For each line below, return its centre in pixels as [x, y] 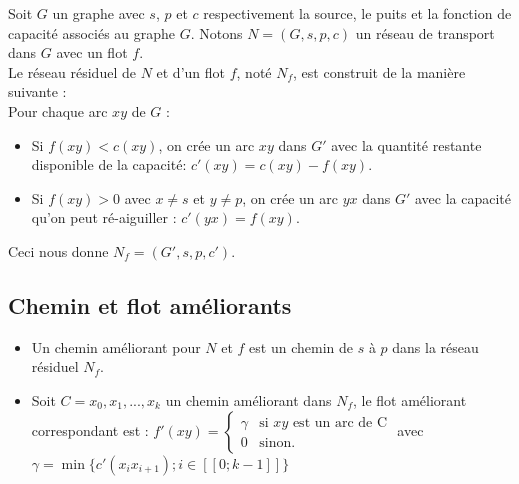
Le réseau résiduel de [72, 71]
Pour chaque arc [58, 110]
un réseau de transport [425, 32]
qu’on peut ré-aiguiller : [104, 217]
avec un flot [92, 52]
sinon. [277, 443]
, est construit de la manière [379, 71]
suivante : [37, 91]
